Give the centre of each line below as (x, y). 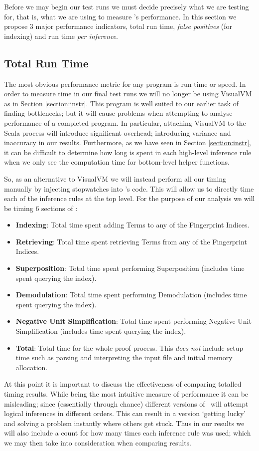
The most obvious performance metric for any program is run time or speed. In (125, 84)
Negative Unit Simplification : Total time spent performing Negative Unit (133, 321)
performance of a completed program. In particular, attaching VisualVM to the (125, 122)
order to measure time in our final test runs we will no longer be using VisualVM (128, 94)
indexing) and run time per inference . (61, 36)
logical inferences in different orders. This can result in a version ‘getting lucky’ (125, 413)
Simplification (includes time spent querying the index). (101, 331)
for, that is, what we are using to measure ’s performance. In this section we (120, 16)
